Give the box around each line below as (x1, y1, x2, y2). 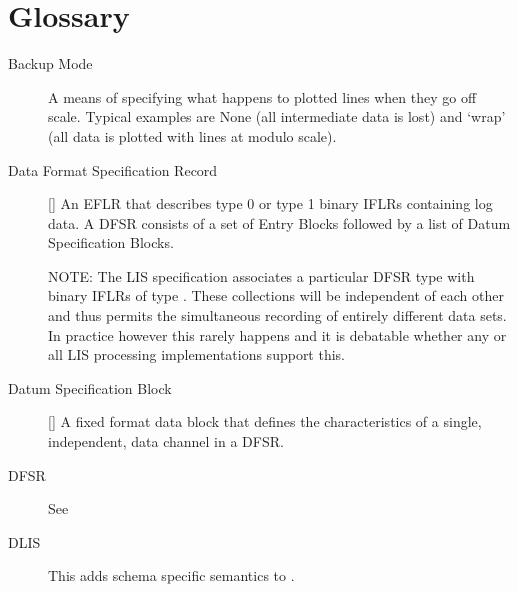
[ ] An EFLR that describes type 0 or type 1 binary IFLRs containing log (48, 193, 493, 214)
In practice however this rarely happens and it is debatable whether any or (48, 324, 507, 345)
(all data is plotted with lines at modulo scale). (48, 125, 337, 146)
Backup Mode (8, 53, 93, 74)
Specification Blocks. (48, 232, 174, 253)
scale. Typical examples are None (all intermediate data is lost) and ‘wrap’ (48, 106, 506, 127)
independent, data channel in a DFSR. (48, 431, 284, 452)
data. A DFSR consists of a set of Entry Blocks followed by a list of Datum (48, 212, 511, 233)
